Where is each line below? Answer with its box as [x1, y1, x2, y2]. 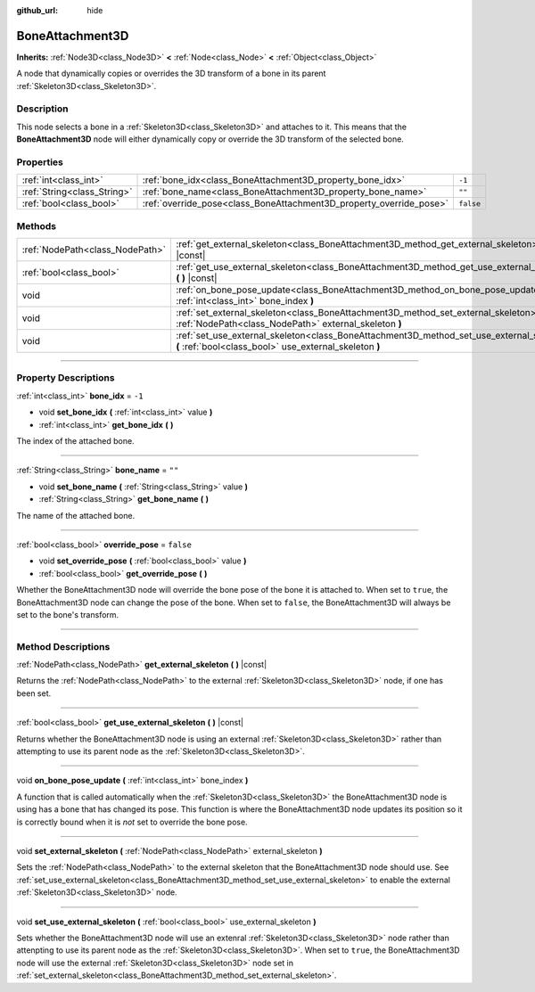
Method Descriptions [16, 640, 111, 652]
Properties [16, 156, 64, 168]
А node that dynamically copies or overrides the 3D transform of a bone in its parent [16, 68, 326, 79]
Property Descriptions [16, 372, 115, 384]
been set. [16, 687, 52, 699]
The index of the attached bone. [16, 436, 135, 447]
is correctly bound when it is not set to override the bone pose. [16, 816, 249, 827]
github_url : [16, 5, 58, 15]
